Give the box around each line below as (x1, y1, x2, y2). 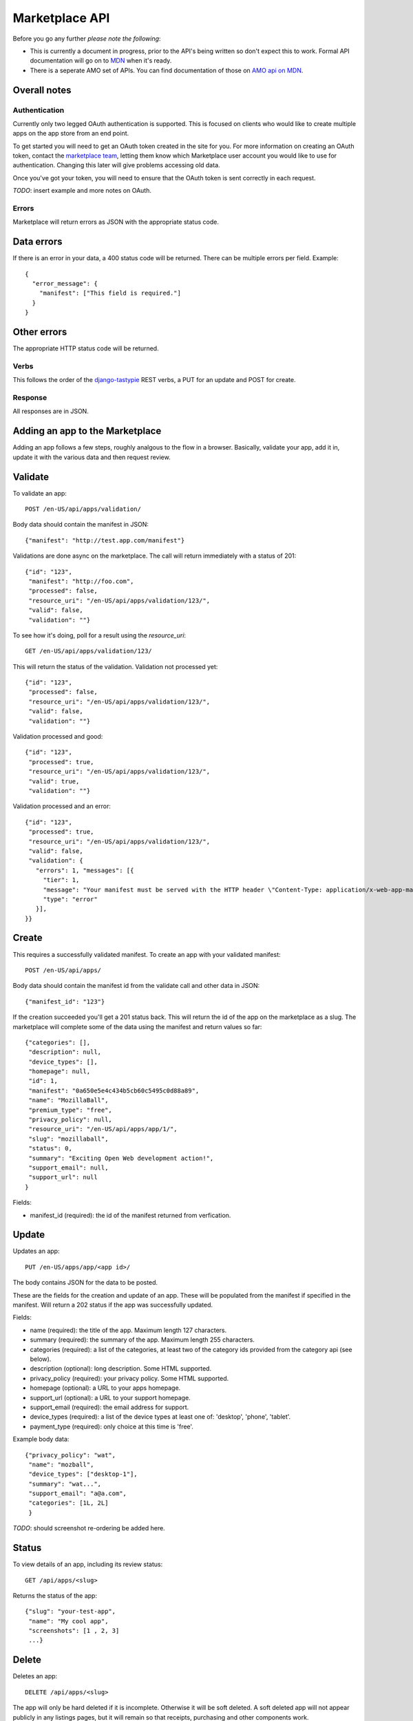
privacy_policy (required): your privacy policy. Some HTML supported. (30, 1374, 229, 1382)
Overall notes (12, 84, 72, 96)
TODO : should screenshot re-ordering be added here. (12, 1524, 165, 1532)
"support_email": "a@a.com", (28, 1490, 127, 1497)
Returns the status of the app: (12, 1591, 98, 1600)
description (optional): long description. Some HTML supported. (30, 1364, 212, 1373)
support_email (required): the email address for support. (30, 1403, 189, 1411)
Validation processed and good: (12, 732, 103, 741)
